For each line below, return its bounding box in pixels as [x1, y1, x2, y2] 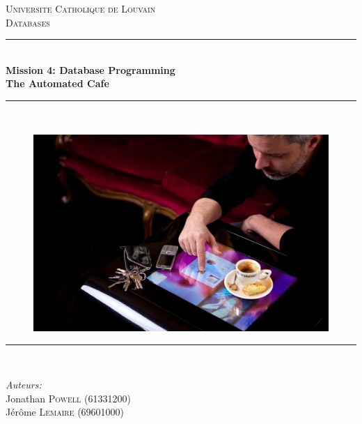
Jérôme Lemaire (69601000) [6, 404, 125, 419]
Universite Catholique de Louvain [6, 1, 156, 15]
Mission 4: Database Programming [6, 62, 175, 77]
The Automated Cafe [6, 76, 109, 91]
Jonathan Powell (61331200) [6, 391, 131, 405]
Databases [6, 15, 50, 29]
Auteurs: [6, 377, 42, 392]
